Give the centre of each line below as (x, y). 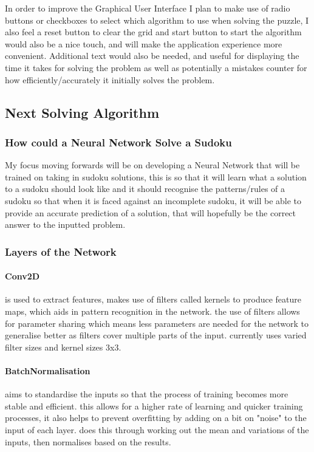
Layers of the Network (61, 251)
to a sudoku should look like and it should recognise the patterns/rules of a (145, 189)
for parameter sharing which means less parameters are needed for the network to (157, 323)
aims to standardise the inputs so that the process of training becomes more (147, 394)
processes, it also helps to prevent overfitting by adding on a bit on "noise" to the (156, 418)
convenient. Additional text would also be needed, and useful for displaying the (152, 56)
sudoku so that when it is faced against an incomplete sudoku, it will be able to (153, 200)
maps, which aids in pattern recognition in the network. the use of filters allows (152, 311)
